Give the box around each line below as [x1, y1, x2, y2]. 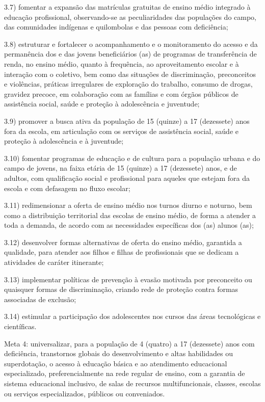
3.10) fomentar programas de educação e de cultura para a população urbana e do [4, 152, 260, 163]
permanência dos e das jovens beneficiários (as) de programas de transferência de [4, 48, 257, 59]
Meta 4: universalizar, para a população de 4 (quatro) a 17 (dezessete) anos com [4, 338, 255, 349]
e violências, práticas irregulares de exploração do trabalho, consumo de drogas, [4, 78, 253, 89]
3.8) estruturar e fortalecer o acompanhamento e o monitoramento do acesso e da [4, 38, 258, 49]
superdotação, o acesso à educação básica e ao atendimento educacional [4, 358, 227, 368]
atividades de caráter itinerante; [4, 257, 104, 267]
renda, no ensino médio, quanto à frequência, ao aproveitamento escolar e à [4, 58, 239, 69]
